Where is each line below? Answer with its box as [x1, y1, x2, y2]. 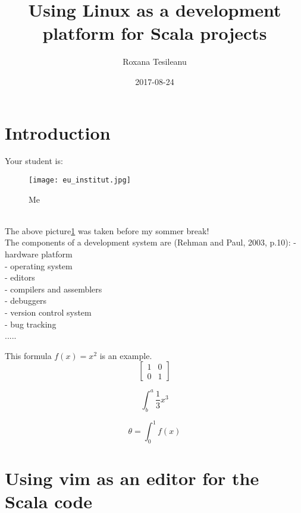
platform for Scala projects [42, 21, 267, 45]
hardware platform [5, 248, 73, 260]
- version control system [5, 306, 92, 319]
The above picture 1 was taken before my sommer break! [5, 224, 209, 237]
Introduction [5, 120, 111, 144]
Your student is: [5, 155, 63, 167]
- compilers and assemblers [5, 282, 102, 295]
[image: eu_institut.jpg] [29, 176, 131, 185]
